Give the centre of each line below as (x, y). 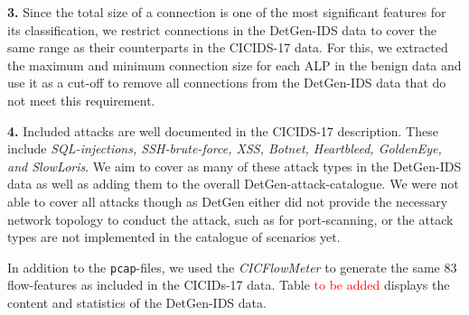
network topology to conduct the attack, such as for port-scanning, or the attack (230, 219)
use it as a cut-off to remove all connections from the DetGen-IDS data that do (227, 83)
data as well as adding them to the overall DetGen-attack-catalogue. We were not (233, 184)
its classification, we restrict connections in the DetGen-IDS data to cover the (222, 29)
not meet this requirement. (81, 100)
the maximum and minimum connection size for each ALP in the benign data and (234, 65)
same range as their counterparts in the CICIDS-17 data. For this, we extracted (228, 47)
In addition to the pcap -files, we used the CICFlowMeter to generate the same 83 (232, 267)
